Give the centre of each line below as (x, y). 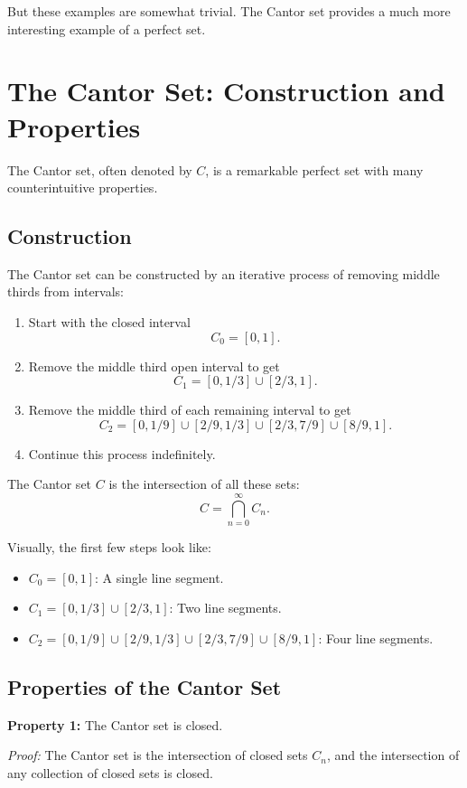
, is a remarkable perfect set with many (314, 169)
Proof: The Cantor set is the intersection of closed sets (158, 755)
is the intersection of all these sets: (204, 484)
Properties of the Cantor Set (145, 686)
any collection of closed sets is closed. (110, 772)
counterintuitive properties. (83, 188)
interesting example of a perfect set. (107, 28)
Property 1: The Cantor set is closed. (115, 724)
